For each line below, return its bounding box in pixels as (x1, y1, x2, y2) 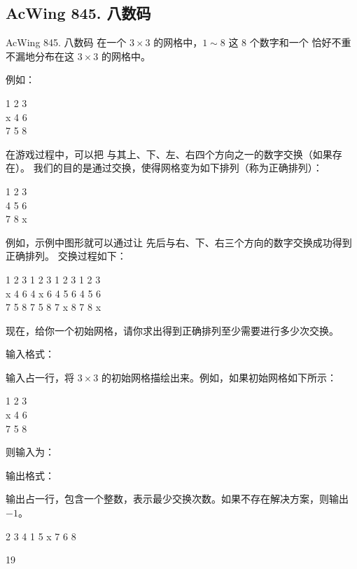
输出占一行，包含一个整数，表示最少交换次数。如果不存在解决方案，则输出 (6, 491, 349, 506)
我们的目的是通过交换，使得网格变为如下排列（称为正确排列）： (33, 160, 323, 175)
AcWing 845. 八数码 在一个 (6, 35, 127, 50)
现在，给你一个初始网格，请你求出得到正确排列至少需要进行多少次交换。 (6, 323, 339, 337)
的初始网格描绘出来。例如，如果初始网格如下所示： (101, 370, 337, 384)
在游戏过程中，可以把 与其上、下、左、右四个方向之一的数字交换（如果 (6, 146, 332, 161)
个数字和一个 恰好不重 (249, 35, 351, 50)
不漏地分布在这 (6, 48, 74, 63)
